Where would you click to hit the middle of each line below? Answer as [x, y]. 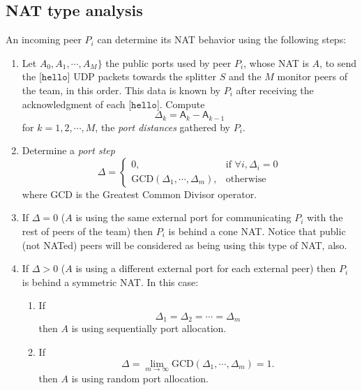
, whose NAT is [276, 62]
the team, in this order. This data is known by [121, 90]
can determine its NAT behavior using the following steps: [222, 39]
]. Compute [181, 104]
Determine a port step [68, 150]
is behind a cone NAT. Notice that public [257, 231]
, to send [338, 62]
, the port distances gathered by [163, 127]
